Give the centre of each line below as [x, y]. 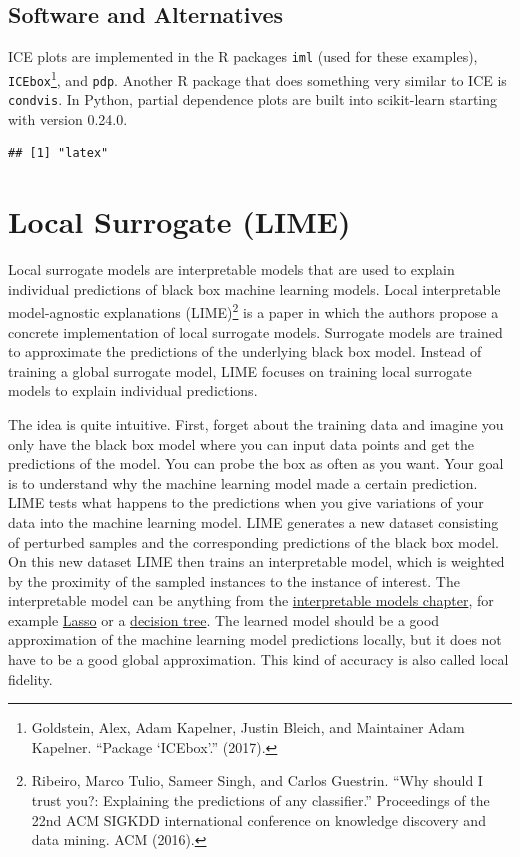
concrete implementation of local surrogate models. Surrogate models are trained [255, 331]
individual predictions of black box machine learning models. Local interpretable [254, 288]
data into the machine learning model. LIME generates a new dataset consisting [253, 521]
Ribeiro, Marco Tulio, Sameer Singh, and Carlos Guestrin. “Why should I [257, 780]
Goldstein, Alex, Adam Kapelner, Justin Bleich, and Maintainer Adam [248, 727]
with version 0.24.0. [68, 118]
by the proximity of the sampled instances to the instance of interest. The [234, 580]
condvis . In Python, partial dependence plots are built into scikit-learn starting [253, 99]
